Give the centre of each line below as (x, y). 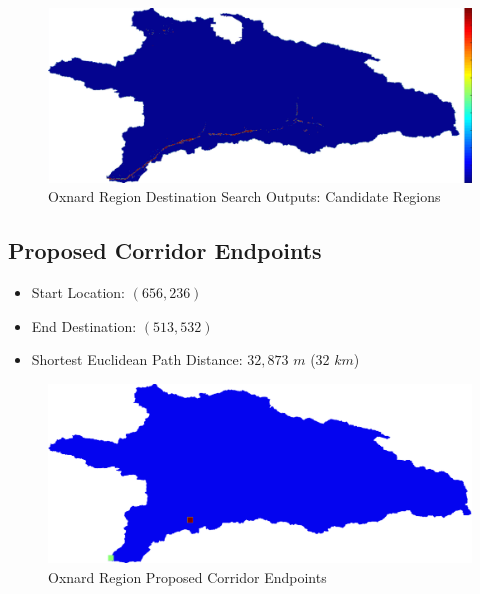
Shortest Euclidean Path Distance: (137, 359)
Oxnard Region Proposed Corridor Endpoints (187, 576)
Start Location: (78, 292)
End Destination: (84, 325)
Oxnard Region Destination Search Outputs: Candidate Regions (244, 196)
